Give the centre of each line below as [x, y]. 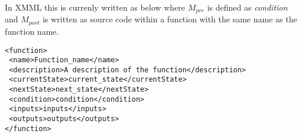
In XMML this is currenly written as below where [95, 7]
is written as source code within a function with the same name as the [170, 19]
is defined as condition [247, 7]
